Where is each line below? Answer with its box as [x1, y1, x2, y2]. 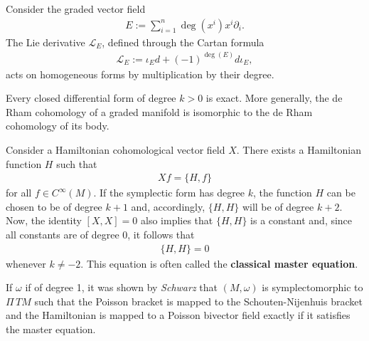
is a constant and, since [250, 213, 353, 228]
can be [326, 185, 355, 200]
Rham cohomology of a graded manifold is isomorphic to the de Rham [6, 104, 313, 119]
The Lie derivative [6, 34, 85, 49]
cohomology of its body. [6, 118, 109, 133]
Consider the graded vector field [6, 1, 146, 16]
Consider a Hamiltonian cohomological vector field [6, 142, 225, 157]
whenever [6, 256, 46, 271]
